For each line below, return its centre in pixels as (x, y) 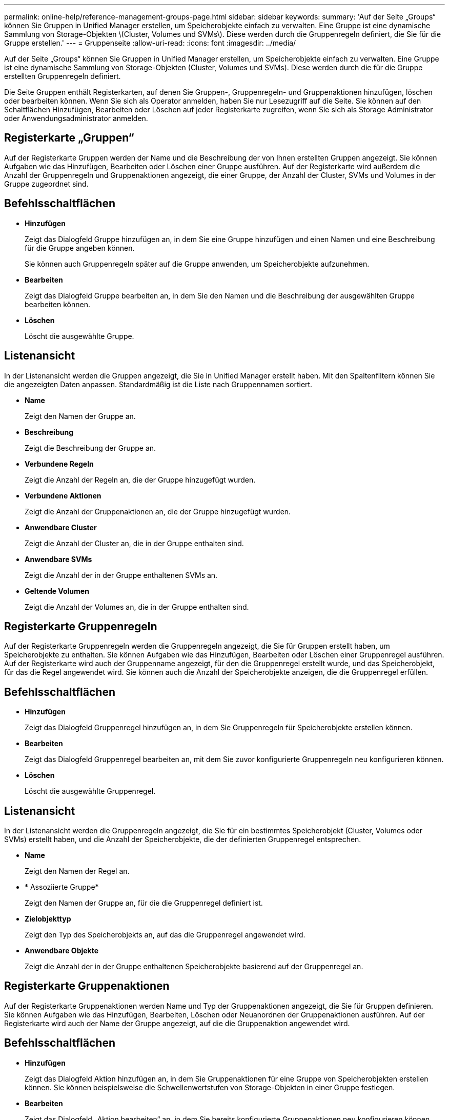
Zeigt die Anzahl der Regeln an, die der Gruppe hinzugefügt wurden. (140, 479)
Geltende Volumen (57, 591)
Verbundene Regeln (59, 464)
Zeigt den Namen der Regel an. (77, 871)
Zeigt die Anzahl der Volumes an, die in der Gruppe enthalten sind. (137, 607)
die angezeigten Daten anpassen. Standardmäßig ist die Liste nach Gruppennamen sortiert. (158, 384)
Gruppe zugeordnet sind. (46, 184)
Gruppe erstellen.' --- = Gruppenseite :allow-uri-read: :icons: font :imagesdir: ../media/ (150, 43)
